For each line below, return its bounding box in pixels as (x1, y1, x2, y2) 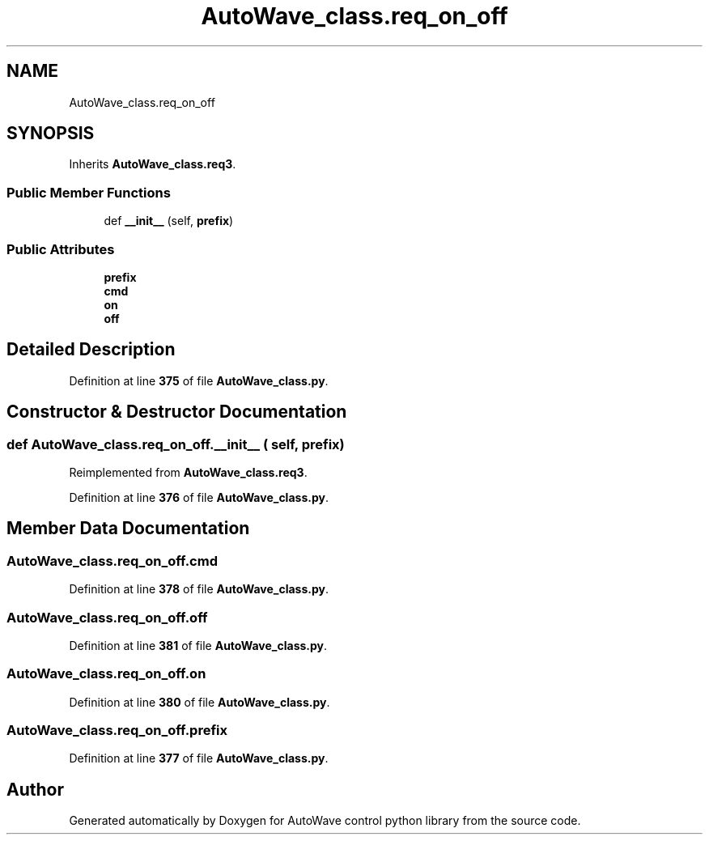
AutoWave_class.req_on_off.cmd (6, 552, 218, 569)
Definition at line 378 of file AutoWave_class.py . (69, 582, 329, 597)
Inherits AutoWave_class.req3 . (69, 157, 236, 172)
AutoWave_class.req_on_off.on (6, 665, 206, 682)
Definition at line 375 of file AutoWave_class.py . (69, 373, 329, 388)
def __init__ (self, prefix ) (104, 214, 234, 228)
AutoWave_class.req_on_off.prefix (6, 722, 228, 739)
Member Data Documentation (6, 518, 250, 539)
